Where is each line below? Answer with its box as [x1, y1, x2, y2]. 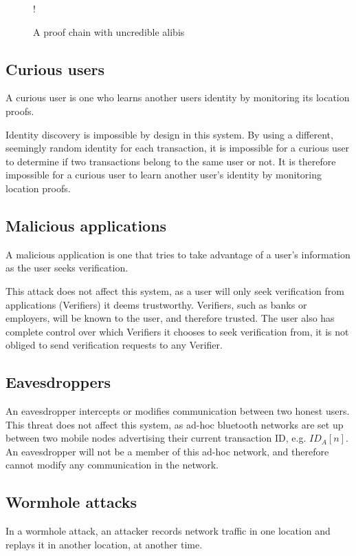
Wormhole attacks [5, 491, 137, 513]
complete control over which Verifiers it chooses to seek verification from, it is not [5, 324, 349, 338]
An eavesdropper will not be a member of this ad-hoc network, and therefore [5, 444, 329, 458]
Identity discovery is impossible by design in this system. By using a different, [5, 127, 333, 141]
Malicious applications [5, 214, 167, 236]
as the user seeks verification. [5, 260, 129, 275]
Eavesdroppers [5, 371, 111, 393]
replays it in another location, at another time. [5, 537, 203, 551]
